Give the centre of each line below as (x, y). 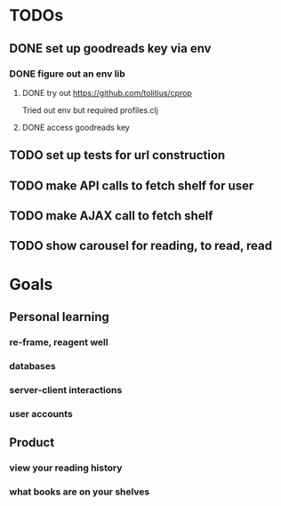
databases (32, 365)
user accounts (41, 414)
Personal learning (59, 317)
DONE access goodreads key (76, 127)
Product (32, 442)
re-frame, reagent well (59, 341)
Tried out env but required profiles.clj (90, 110)
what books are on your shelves (80, 492)
